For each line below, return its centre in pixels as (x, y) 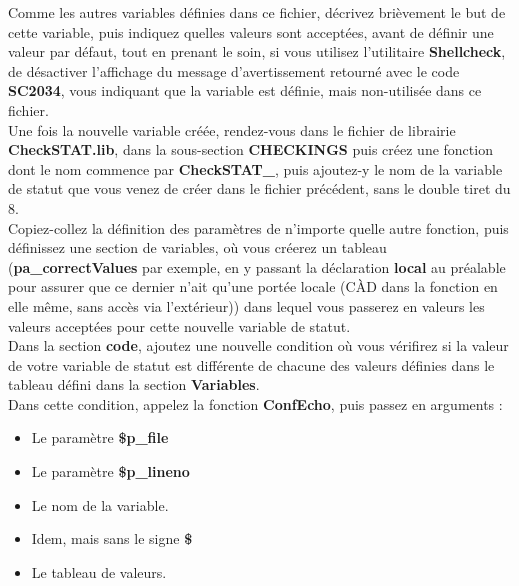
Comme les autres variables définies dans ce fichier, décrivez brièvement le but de (257, 12)
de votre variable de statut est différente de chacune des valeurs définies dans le (251, 364)
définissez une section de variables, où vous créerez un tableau (197, 247)
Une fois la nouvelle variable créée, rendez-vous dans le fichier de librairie (232, 129)
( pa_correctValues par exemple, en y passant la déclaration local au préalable (257, 266)
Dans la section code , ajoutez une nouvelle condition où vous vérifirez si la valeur (258, 345)
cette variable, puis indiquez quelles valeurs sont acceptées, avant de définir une (251, 31)
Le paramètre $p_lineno (110, 471)
